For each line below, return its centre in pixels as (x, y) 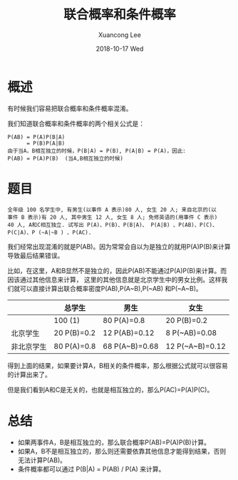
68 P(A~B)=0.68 (131, 346)
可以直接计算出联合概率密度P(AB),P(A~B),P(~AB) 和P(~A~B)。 (111, 288)
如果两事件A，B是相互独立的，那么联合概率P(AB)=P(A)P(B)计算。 (114, 442)
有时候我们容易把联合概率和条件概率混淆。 (70, 108)
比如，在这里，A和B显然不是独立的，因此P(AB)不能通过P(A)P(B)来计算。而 (117, 270)
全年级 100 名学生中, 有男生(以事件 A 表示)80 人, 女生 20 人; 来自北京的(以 (112, 210)
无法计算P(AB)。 (42, 460)
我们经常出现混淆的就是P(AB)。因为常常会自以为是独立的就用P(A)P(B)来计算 (119, 246)
